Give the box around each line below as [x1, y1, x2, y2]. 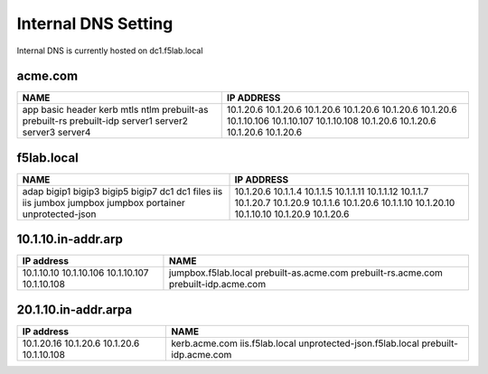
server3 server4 [22, 126, 91, 139]
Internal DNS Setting [16, 14, 174, 33]
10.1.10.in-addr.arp [16, 231, 124, 248]
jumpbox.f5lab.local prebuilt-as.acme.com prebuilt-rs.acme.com [168, 266, 443, 279]
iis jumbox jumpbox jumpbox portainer [22, 196, 185, 209]
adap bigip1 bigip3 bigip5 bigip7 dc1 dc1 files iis [22, 185, 223, 198]
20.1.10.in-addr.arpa [16, 302, 133, 317]
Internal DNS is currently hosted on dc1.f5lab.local [16, 45, 203, 56]
